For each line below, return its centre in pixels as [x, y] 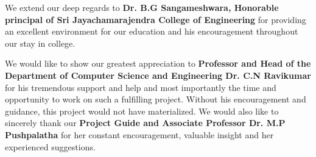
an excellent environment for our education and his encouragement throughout [152, 31]
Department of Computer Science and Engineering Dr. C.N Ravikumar [158, 75]
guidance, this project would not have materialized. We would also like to [142, 111]
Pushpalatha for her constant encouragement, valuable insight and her [139, 134]
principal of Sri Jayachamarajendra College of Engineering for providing [156, 19]
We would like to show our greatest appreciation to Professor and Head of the [158, 63]
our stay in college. [40, 43]
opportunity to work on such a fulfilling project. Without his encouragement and [156, 99]
